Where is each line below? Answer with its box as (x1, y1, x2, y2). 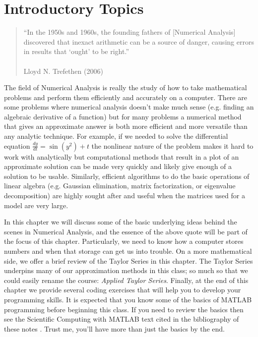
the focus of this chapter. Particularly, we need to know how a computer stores (4, 236, 244, 246)
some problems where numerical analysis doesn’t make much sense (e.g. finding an (4, 102, 254, 112)
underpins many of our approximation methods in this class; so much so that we (4, 265, 248, 276)
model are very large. (4, 200, 68, 210)
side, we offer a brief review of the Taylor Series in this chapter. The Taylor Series (4, 255, 253, 266)
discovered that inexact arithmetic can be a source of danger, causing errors (23, 36, 254, 47)
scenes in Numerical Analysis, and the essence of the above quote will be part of (4, 226, 248, 236)
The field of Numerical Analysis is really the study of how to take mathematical (4, 82, 247, 93)
